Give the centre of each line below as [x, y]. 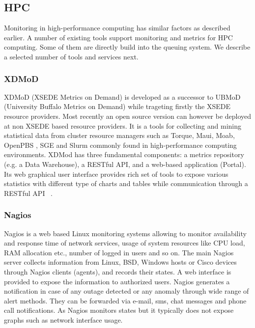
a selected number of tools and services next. [71, 56]
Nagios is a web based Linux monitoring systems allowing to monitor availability [125, 233]
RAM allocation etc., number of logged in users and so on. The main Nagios [119, 252]
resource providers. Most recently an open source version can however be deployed [128, 116]
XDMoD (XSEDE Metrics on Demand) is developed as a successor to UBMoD [122, 96]
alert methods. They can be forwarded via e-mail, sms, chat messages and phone [125, 300]
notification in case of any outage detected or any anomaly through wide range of [127, 291]
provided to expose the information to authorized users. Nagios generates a [117, 281]
